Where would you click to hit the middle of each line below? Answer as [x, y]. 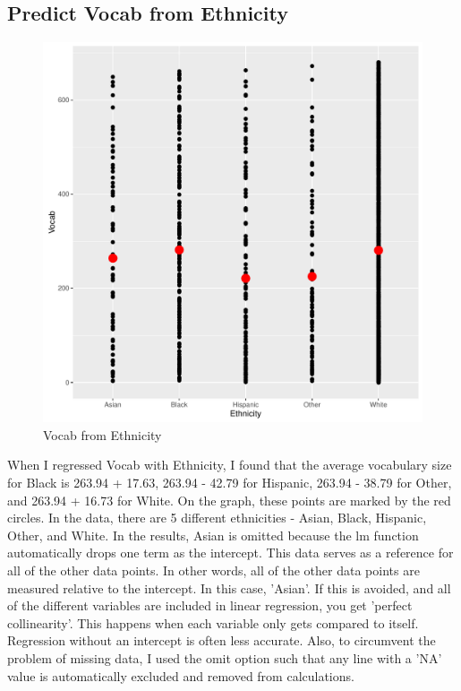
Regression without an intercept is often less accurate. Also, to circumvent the [222, 640]
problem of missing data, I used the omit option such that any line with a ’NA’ [225, 657]
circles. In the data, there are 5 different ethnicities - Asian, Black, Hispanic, [217, 518]
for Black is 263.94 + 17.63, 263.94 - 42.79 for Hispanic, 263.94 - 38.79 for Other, [230, 482]
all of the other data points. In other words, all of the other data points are [213, 570]
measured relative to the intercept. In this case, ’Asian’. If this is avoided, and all [229, 587]
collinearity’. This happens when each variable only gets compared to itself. [213, 622]
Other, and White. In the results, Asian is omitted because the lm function [213, 535]
